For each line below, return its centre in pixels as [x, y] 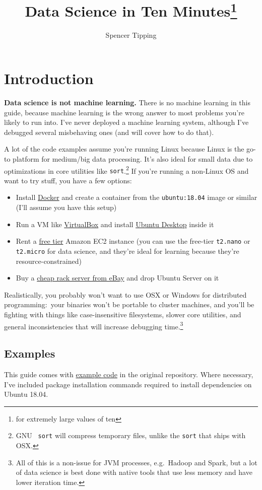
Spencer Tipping [131, 35]
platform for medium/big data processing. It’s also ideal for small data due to [133, 158]
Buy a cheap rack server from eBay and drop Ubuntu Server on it [117, 278]
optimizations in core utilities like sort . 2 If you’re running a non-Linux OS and [126, 170]
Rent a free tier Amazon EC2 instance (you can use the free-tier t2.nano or [133, 241]
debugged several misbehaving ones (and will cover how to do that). [109, 132]
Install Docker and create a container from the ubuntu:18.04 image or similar [137, 197]
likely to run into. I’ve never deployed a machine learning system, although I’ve [126, 122]
